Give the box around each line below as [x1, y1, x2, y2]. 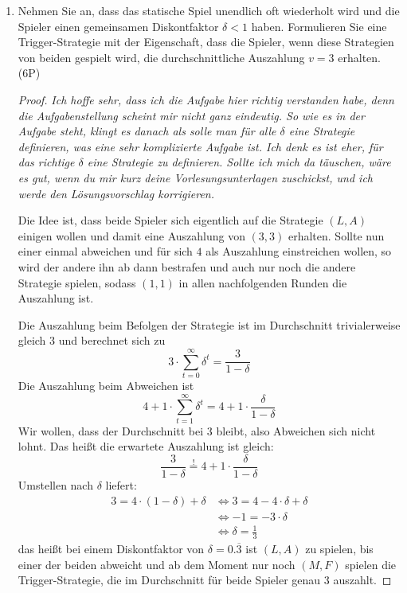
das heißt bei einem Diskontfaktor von [18, 540, 205, 556]
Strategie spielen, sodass [18, 274, 136, 291]
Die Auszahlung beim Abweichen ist [18, 377, 194, 393]
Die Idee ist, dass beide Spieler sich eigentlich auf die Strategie [18, 212, 323, 228]
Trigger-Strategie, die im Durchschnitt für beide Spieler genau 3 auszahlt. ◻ [18, 572, 392, 588]
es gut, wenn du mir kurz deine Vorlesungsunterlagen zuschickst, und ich [18, 169, 373, 185]
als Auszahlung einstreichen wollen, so [205, 243, 392, 259]
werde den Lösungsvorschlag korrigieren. [18, 185, 214, 201]
